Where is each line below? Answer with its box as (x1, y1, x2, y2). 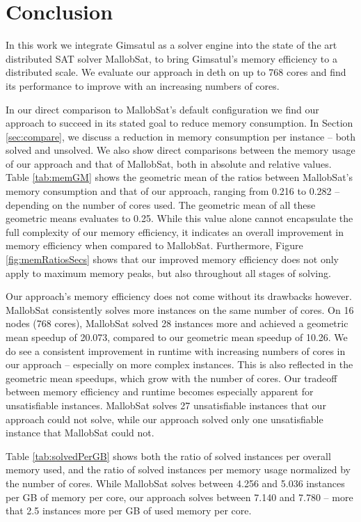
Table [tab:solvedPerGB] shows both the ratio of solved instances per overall (6, 448, 331, 463)
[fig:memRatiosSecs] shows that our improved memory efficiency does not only (6, 252, 339, 267)
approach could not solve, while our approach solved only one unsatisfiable (6, 411, 323, 426)
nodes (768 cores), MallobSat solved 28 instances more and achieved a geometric (6, 316, 348, 331)
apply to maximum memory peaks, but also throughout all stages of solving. (6, 265, 331, 280)
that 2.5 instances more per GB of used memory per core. (6, 503, 252, 518)
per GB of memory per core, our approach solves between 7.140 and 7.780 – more (6, 489, 353, 504)
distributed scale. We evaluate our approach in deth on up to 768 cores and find (6, 65, 346, 79)
